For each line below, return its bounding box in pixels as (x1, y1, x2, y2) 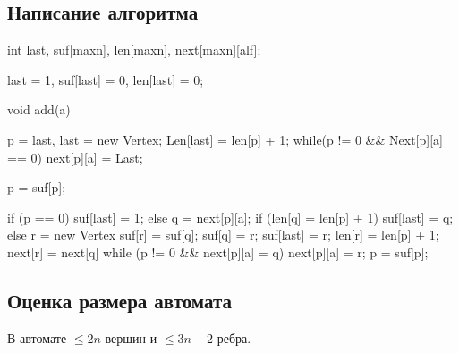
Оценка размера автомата (7, 286, 232, 314)
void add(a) (7, 100, 71, 119)
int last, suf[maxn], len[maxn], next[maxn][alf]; (7, 40, 261, 59)
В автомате (7, 328, 67, 347)
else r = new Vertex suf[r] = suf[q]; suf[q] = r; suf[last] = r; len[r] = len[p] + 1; (7, 225, 439, 244)
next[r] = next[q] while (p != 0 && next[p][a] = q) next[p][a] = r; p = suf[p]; (7, 242, 429, 261)
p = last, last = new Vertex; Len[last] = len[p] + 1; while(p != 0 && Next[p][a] (7, 130, 443, 148)
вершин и (105, 328, 157, 347)
